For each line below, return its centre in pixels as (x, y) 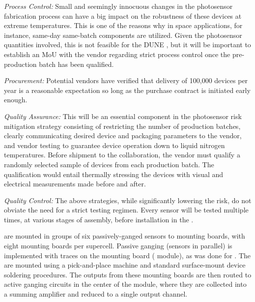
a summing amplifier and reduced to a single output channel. (96, 294)
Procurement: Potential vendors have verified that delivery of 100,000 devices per (126, 80)
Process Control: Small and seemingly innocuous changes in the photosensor (118, 6)
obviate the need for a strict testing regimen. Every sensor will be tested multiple (126, 210)
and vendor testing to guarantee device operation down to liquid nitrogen (114, 145)
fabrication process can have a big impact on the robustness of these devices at (123, 15)
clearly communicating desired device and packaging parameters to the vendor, (123, 136)
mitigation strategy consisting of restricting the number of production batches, (122, 126)
